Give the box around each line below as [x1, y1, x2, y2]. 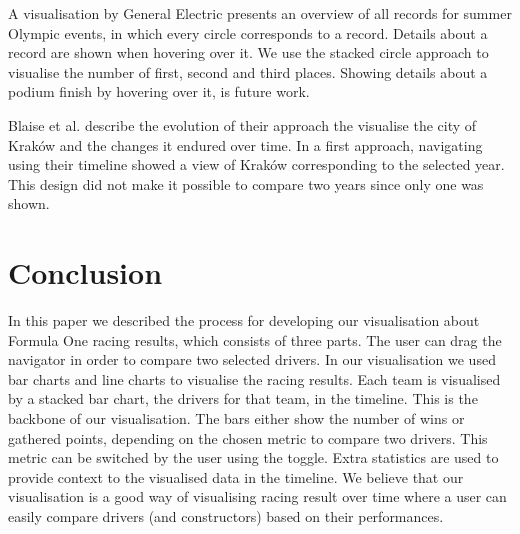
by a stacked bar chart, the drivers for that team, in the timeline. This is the [8, 388, 478, 409]
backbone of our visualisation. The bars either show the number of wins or [8, 408, 465, 429]
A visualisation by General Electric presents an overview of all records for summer [8, 3, 512, 23]
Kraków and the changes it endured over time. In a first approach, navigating [8, 134, 483, 155]
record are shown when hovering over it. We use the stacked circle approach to [8, 42, 489, 63]
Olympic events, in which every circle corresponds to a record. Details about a [8, 22, 488, 43]
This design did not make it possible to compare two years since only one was [8, 173, 484, 194]
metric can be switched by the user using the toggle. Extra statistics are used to [8, 447, 499, 468]
